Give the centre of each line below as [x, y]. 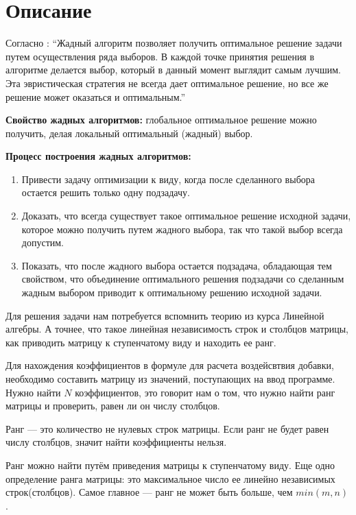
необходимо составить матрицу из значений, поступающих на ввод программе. [170, 379]
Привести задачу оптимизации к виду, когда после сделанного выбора [168, 179]
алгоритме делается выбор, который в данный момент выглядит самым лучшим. [173, 70]
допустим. [43, 242]
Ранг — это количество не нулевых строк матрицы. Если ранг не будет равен [167, 428]
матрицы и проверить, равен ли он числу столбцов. [113, 406]
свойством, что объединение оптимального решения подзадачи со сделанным [183, 279]
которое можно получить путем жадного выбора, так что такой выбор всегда [182, 229]
